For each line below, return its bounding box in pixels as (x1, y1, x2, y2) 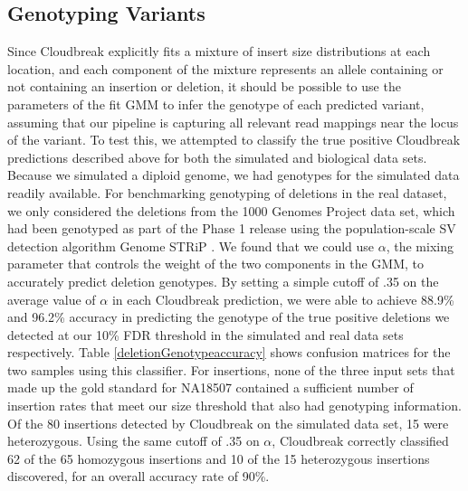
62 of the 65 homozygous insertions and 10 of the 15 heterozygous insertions (7, 449, 430, 467)
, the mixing (386, 236, 454, 255)
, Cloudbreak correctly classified (272, 431, 449, 450)
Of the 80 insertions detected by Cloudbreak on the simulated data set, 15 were (7, 413, 449, 432)
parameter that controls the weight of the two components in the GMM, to (7, 254, 425, 273)
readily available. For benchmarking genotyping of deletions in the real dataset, (7, 183, 447, 202)
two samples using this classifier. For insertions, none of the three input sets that (7, 360, 455, 379)
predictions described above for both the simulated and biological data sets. (7, 147, 427, 166)
